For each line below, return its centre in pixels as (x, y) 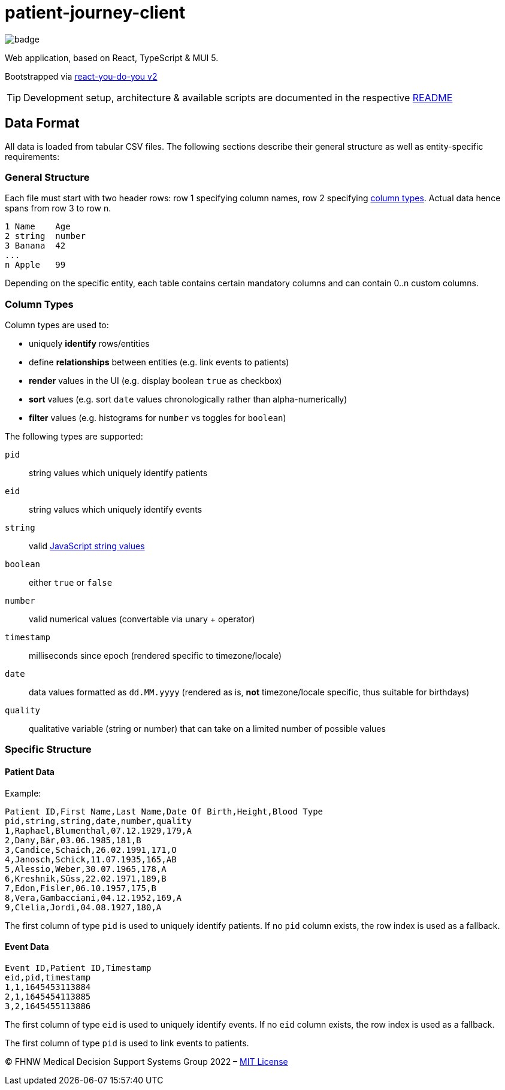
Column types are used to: (57, 325)
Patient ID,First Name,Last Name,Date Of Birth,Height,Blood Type (164, 811)
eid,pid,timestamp (48, 977)
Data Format (42, 123)
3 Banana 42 (35, 246)
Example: (23, 793)
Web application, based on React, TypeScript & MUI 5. (112, 57)
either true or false (71, 583)
